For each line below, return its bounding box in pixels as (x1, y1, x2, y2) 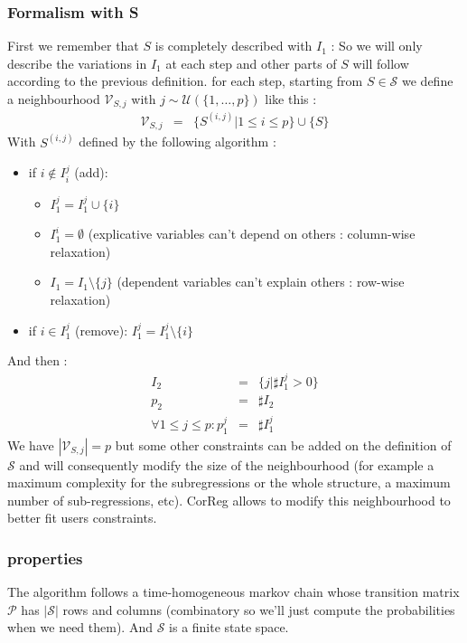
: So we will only (331, 36, 423, 55)
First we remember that (7, 36, 139, 55)
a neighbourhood (7, 90, 100, 108)
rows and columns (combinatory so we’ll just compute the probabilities (62, 600, 455, 619)
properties (7, 546, 83, 569)
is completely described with (154, 36, 313, 55)
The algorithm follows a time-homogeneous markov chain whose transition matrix (7, 582, 460, 601)
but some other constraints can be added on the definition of (115, 435, 452, 454)
